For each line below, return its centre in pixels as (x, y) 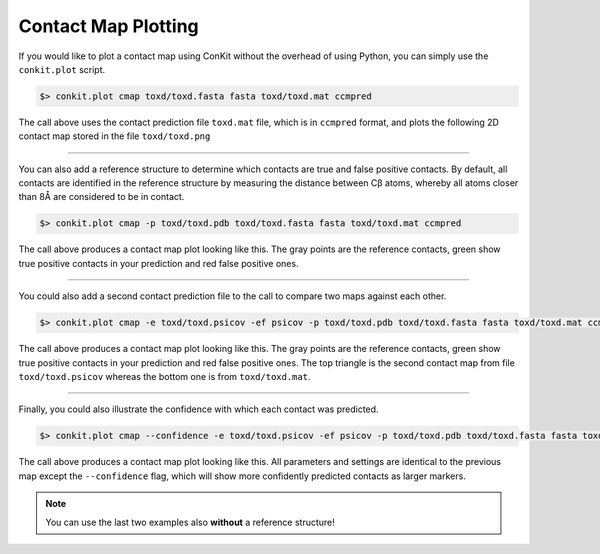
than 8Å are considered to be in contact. (101, 197)
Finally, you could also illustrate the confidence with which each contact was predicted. (198, 409)
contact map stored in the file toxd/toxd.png (114, 136)
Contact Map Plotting (108, 26)
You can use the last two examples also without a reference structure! (190, 522)
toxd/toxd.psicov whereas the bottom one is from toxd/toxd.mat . (164, 376)
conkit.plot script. (62, 69)
